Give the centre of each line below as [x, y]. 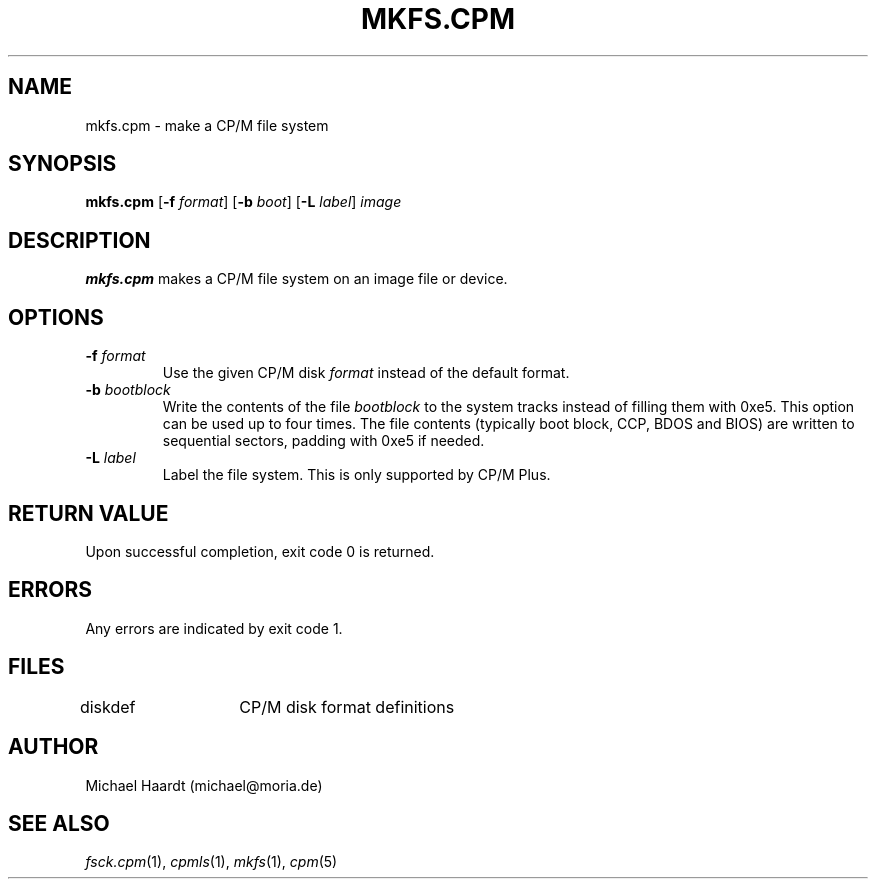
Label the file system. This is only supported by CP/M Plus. [356, 475]
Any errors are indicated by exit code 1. [214, 628]
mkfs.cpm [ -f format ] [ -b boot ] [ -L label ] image [243, 202]
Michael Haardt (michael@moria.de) [204, 785]
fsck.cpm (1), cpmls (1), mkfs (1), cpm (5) [211, 862]
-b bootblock [128, 390]
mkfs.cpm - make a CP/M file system [207, 125]
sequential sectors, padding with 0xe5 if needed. [323, 441]
